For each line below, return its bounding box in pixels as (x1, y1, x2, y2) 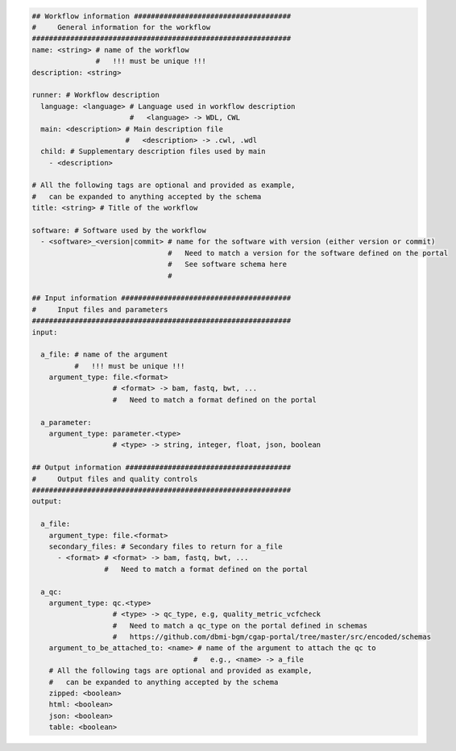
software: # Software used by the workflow (31, 226, 207, 236)
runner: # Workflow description (31, 90, 160, 100)
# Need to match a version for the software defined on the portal (168, 248, 449, 257)
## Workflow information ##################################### (31, 11, 292, 20)
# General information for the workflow (31, 23, 211, 31)
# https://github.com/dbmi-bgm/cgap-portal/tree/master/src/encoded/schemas (112, 632, 431, 641)
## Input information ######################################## (31, 294, 292, 302)
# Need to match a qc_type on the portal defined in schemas (112, 621, 368, 630)
